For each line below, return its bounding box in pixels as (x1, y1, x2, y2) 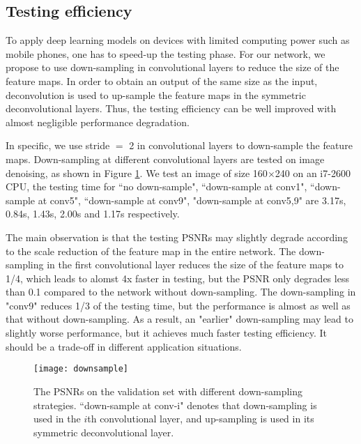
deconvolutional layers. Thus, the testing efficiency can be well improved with (6, 101, 337, 116)
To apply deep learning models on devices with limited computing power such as (6, 33, 350, 47)
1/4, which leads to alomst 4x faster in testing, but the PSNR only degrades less (6, 270, 349, 285)
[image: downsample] (33, 364, 129, 374)
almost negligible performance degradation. (6, 114, 190, 129)
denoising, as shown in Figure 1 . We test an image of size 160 (6, 165, 268, 180)
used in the (33, 411, 81, 426)
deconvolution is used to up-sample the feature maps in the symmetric (6, 87, 306, 102)
